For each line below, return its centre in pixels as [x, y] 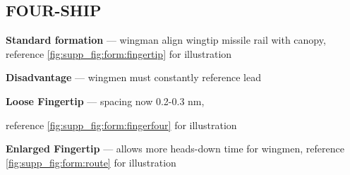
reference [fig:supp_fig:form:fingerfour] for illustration [121, 125]
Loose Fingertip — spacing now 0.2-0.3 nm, [105, 101]
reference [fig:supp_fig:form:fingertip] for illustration [119, 53]
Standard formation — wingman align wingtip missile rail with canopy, [166, 40]
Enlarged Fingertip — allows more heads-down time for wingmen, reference [175, 149]
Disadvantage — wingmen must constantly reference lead [133, 77]
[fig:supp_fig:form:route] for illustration [91, 162]
